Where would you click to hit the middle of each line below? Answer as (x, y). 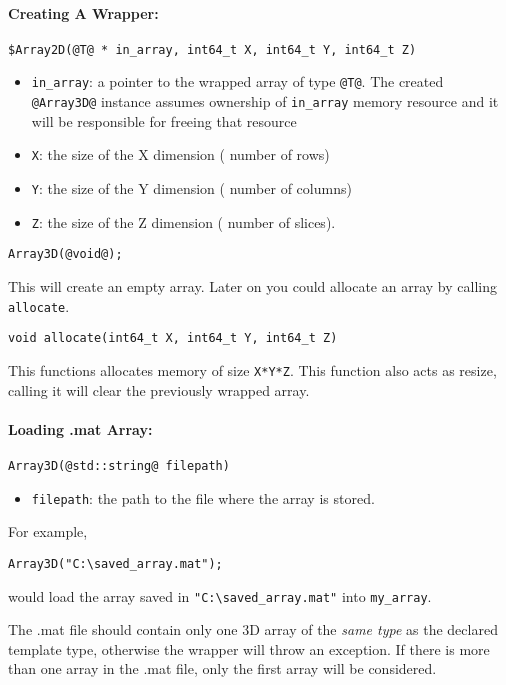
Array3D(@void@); (65, 254)
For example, (48, 531)
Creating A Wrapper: (83, 12)
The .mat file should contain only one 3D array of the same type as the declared (253, 629)
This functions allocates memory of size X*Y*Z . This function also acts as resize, (252, 369)
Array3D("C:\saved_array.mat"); (115, 563)
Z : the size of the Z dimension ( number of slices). (183, 221)
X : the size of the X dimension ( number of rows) (180, 154)
